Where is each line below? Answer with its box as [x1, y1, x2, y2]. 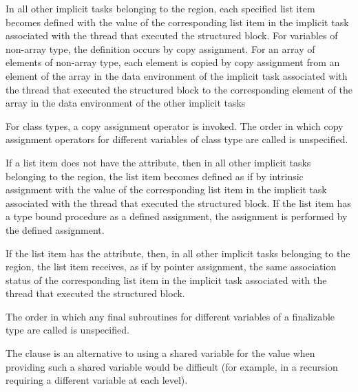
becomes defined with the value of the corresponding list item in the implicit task [6, 14, 349, 29]
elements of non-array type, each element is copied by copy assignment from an [6, 55, 340, 69]
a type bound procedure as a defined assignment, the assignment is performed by [6, 209, 348, 224]
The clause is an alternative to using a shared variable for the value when [6, 346, 315, 360]
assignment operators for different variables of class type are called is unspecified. [6, 132, 348, 146]
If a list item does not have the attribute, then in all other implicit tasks [6, 155, 311, 169]
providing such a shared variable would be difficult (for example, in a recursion [6, 359, 338, 373]
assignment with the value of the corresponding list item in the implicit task [6, 182, 327, 197]
